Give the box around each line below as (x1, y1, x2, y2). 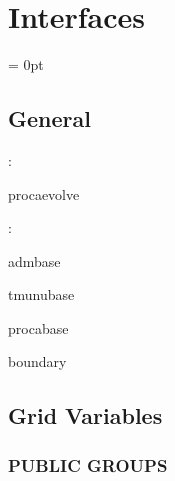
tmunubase (8, 284, 75, 305)
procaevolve (8, 183, 80, 204)
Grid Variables (8, 400, 163, 431)
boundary (8, 351, 67, 372)
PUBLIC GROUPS (8, 452, 168, 477)
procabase (8, 317, 69, 338)
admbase (8, 250, 61, 271)
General (8, 103, 91, 134)
